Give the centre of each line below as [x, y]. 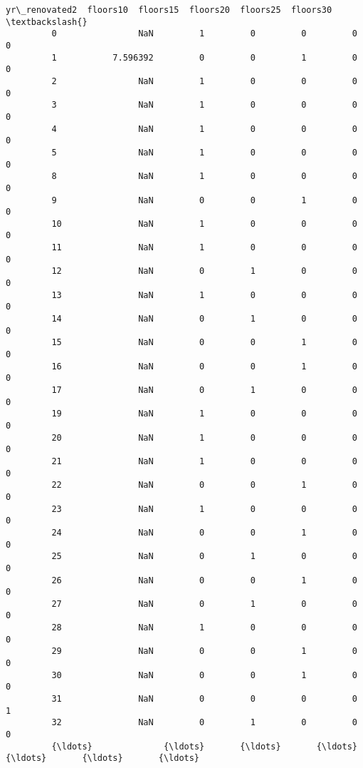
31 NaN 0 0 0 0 [204, 699]
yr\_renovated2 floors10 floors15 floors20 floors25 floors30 [169, 10]
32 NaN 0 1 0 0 [204, 723]
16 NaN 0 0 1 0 [204, 366]
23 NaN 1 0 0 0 [204, 509]
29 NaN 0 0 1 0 [204, 651]
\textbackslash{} [47, 22]
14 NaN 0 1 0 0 [204, 319]
